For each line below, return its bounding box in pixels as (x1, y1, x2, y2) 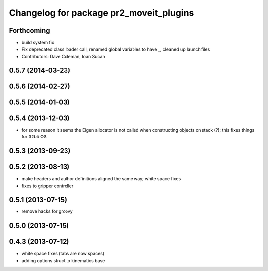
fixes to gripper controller (21, 183, 74, 189)
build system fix (21, 40, 54, 46)
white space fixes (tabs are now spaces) (21, 251, 105, 257)
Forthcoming (9, 26, 50, 35)
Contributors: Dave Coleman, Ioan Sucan (21, 53, 105, 59)
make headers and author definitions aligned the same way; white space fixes (21, 176, 181, 182)
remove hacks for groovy (21, 208, 73, 214)
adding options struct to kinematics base (21, 257, 105, 263)
